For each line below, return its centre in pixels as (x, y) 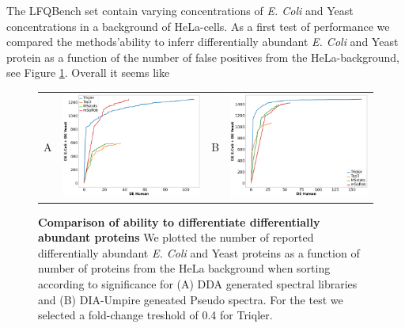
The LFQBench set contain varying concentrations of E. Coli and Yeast (180, 10)
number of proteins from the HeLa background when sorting (184, 268)
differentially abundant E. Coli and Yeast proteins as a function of (199, 252)
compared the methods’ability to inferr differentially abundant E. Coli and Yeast (202, 42)
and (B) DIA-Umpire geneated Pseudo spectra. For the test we (191, 299)
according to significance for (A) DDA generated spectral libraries (198, 284)
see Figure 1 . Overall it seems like (88, 72)
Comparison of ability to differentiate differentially (179, 221)
